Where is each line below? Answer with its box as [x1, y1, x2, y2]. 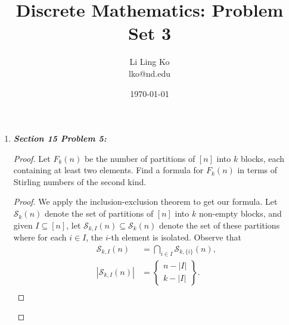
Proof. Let [13, 152, 51, 164]
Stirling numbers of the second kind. [13, 175, 147, 187]
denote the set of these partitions [159, 218, 280, 231]
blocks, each [240, 152, 285, 164]
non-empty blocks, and [198, 207, 282, 220]
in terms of [237, 164, 278, 176]
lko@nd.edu [128, 67, 171, 79]
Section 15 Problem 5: [13, 132, 107, 145]
